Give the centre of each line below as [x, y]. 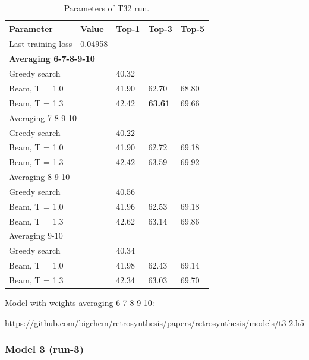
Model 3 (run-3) [44, 349]
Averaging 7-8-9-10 [43, 117]
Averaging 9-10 [36, 236]
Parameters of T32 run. [107, 8]
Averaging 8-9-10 [40, 177]
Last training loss [41, 44]
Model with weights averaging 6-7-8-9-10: [80, 303]
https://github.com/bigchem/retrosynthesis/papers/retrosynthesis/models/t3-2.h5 [154, 322]
